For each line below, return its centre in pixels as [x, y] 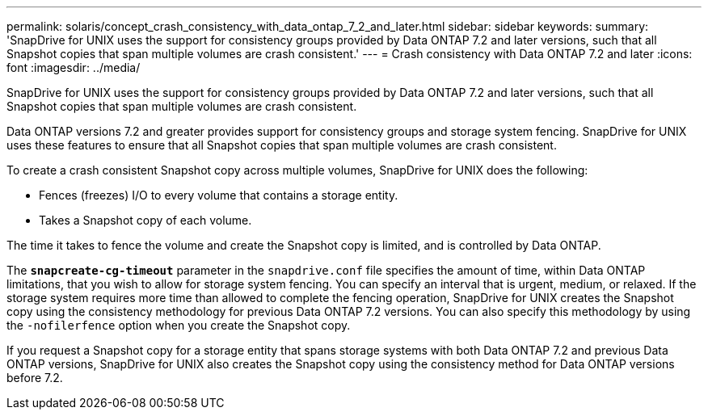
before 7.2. [35, 378]
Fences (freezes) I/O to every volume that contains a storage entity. [219, 195]
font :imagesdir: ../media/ [74, 67]
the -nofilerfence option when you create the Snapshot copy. [179, 325]
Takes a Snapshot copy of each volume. [145, 220]
